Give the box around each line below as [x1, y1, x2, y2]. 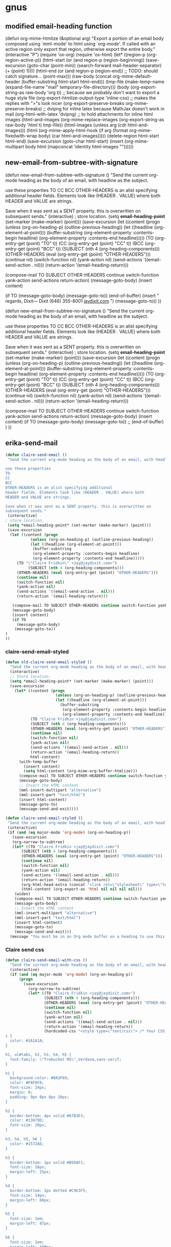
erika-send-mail [5, 439, 58, 447]
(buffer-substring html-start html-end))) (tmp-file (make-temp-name [21, 78, 164, 85]
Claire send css [5, 946, 44, 953]
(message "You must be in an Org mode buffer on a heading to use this [10, 934, 165, 939]
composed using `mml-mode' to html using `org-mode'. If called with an [5, 41, 156, 47]
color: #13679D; [10, 1118, 44, 1123]
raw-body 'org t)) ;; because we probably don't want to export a [25, 90, 160, 95]
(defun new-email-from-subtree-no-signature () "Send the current [5, 308, 145, 314]
